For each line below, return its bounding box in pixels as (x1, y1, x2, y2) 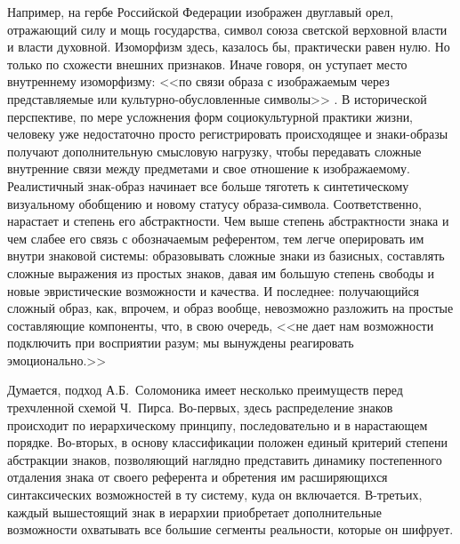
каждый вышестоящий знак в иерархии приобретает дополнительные (7, 502, 382, 521)
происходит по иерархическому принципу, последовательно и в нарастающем (7, 415, 428, 434)
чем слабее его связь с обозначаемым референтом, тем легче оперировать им (7, 228, 424, 247)
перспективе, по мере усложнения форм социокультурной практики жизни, (7, 107, 414, 125)
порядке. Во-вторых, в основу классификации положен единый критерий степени (7, 433, 448, 452)
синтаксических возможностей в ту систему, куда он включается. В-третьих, (7, 485, 423, 504)
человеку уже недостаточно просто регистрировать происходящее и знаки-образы (7, 124, 448, 143)
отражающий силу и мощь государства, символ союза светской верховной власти (7, 20, 448, 38)
